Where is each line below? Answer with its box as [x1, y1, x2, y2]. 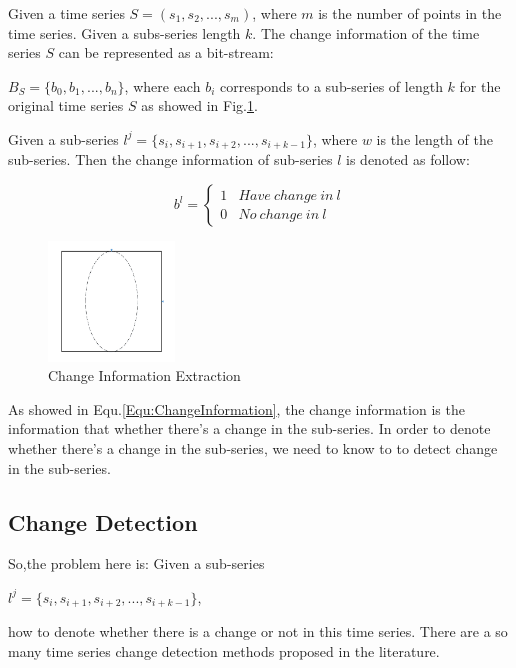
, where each [124, 75, 201, 96]
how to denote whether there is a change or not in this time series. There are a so [8, 621, 508, 642]
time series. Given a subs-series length [8, 22, 241, 43]
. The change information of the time [252, 22, 480, 43]
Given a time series [8, 3, 125, 23]
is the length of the [376, 128, 493, 149]
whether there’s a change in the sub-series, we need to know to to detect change [8, 437, 498, 458]
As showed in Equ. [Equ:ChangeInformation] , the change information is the [8, 398, 465, 419]
